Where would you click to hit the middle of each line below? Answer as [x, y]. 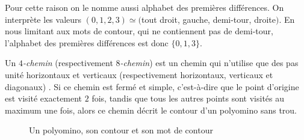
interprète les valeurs [43, 19]
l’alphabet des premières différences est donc [87, 42]
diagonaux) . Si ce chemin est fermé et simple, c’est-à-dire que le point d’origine [152, 86]
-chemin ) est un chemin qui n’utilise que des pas [209, 63]
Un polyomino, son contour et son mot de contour [121, 130]
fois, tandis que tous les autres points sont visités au [188, 98]
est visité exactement [44, 98]
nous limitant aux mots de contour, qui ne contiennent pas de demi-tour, [139, 31]
